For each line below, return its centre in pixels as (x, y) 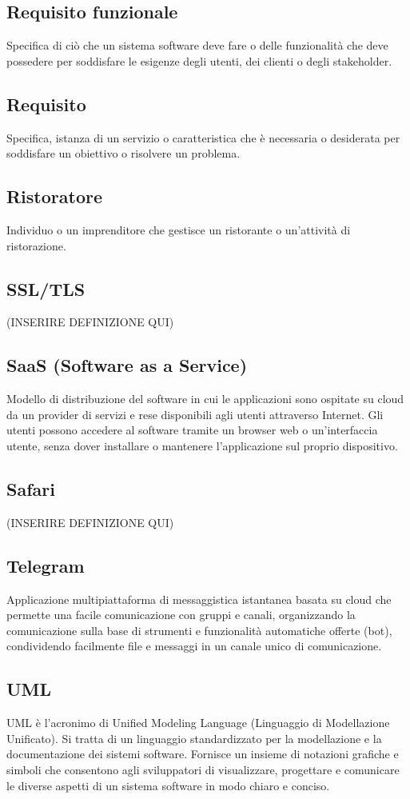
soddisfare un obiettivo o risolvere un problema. (123, 153)
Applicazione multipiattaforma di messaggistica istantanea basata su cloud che (199, 599)
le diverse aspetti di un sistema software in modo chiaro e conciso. (168, 785)
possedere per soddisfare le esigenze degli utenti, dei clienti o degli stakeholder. (199, 60)
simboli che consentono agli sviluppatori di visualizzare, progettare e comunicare (203, 769)
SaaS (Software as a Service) (127, 365)
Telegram (46, 565)
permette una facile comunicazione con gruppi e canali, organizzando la (181, 615)
